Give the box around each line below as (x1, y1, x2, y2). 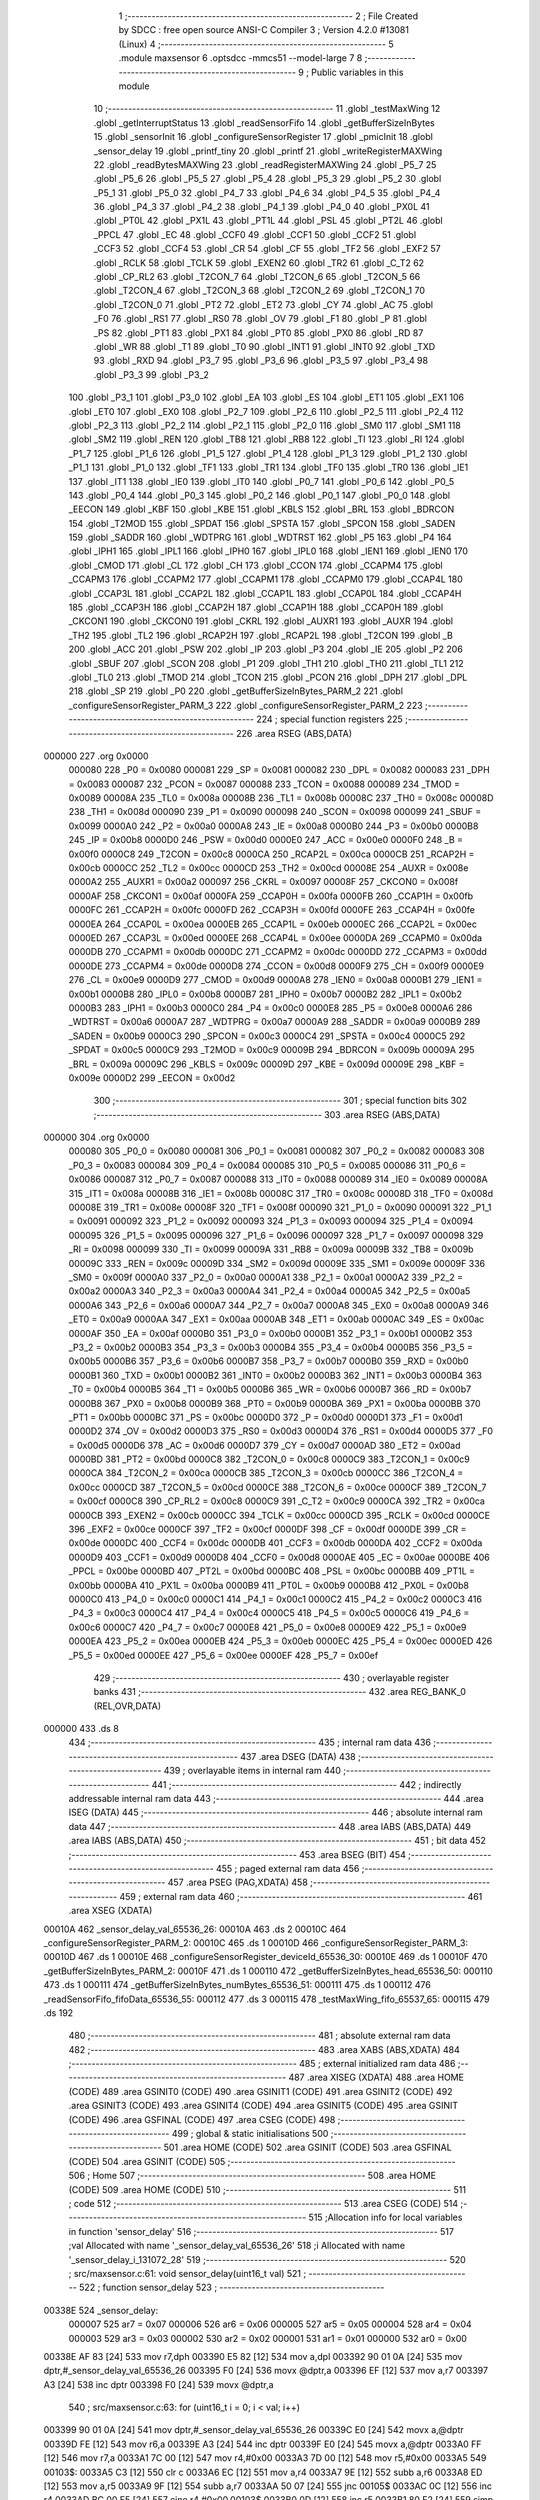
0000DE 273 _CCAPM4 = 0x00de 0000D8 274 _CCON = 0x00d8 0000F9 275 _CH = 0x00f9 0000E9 (68, 960, 485, 972)
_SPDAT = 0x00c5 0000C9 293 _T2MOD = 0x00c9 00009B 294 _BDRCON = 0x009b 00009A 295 (68, 1044, 475, 1056)
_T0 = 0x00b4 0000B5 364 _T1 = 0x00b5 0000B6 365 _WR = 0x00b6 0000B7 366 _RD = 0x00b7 (68, 1383, 472, 1395)
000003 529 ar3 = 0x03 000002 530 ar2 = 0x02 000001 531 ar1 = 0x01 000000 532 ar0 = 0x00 (68, 2332, 467, 2344)
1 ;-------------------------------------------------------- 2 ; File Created (118, 10, 419, 22)
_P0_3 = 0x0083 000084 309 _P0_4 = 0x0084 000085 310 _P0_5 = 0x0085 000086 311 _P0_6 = (68, 1159, 467, 1171)
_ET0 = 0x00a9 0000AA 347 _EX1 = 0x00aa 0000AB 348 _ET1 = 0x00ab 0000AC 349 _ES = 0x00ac (68, 1313, 485, 1325)
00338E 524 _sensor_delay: (43, 2304, 159, 2316)
